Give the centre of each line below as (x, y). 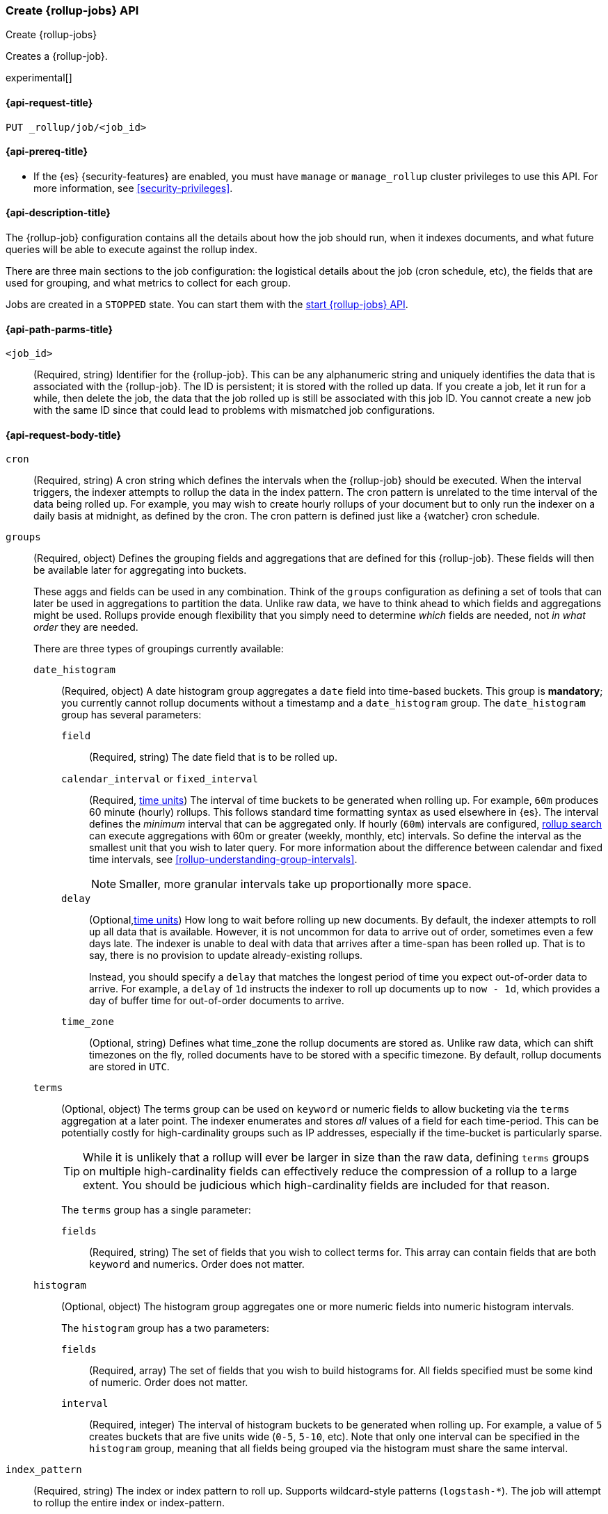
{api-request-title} (49, 102)
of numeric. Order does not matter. (169, 1383)
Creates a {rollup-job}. (57, 56)
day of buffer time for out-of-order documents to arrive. (217, 1001)
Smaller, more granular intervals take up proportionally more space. (295, 884)
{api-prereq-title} (47, 152)
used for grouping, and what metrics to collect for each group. (148, 283)
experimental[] (39, 78)
